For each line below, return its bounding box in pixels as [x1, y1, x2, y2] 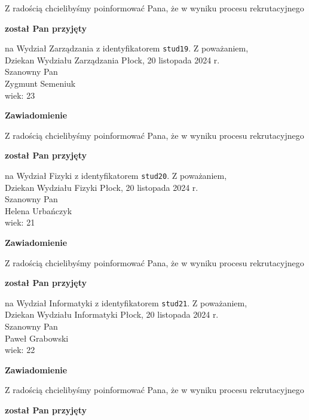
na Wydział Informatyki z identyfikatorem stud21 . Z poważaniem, [5, 296, 247, 309]
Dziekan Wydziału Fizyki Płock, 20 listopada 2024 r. [5, 181, 198, 193]
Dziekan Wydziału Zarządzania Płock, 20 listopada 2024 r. [5, 53, 220, 66]
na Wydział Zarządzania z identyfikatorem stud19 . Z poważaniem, [5, 42, 249, 54]
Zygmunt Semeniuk [5, 77, 76, 90]
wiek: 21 [5, 216, 35, 229]
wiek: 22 [5, 343, 35, 356]
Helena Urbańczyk [5, 204, 72, 217]
